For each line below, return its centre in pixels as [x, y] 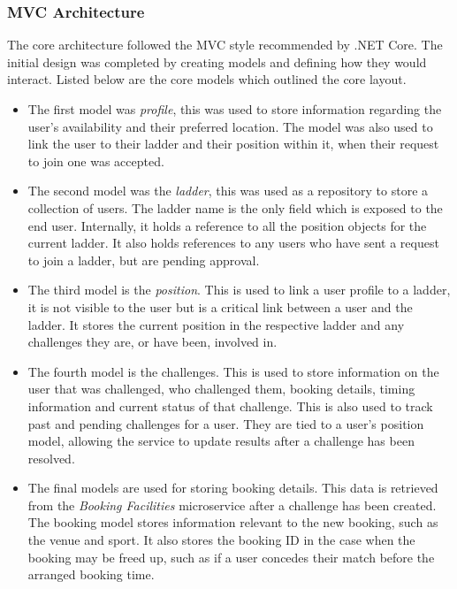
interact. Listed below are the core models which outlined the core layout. [207, 79]
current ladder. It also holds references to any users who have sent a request [233, 243]
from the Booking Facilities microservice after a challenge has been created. [232, 505]
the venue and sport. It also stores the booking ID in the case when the [221, 540]
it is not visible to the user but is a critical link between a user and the [220, 306]
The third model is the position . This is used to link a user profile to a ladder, [239, 290]
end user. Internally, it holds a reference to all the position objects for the [227, 225]
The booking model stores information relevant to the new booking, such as [233, 522]
